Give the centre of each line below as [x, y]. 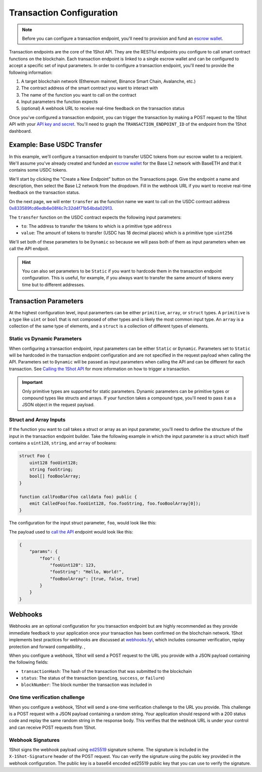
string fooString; [51, 470]
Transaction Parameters [46, 301]
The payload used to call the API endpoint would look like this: [71, 532]
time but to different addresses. [53, 285]
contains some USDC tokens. [38, 170]
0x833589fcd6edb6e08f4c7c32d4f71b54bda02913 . [61, 208]
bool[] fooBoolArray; [55, 476]
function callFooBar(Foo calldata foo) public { [78, 497]
